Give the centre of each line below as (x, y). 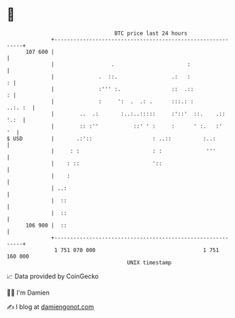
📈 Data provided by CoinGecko (53, 276)
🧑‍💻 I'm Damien (28, 293)
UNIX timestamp (149, 262)
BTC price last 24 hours (151, 33)
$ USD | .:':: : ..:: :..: (111, 138)
